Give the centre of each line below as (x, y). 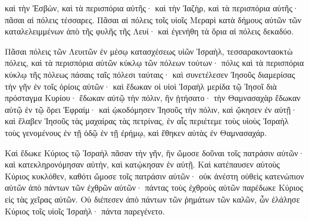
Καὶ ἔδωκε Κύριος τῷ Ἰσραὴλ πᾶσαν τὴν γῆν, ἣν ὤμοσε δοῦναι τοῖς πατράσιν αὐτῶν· (155, 152)
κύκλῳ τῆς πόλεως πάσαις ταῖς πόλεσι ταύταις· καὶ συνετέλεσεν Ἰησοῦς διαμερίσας (150, 74)
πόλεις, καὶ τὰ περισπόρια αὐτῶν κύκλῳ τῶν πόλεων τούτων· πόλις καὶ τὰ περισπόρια (154, 63)
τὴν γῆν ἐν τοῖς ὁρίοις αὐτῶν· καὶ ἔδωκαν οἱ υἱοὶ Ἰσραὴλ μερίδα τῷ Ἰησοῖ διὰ (141, 86)
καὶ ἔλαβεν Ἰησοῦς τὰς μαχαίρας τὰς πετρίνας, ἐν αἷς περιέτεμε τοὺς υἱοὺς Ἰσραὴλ (147, 121)
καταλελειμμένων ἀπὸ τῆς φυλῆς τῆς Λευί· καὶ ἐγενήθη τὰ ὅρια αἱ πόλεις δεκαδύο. (149, 31)
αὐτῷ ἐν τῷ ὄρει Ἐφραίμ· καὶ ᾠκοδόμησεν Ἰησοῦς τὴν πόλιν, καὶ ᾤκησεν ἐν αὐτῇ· (151, 109)
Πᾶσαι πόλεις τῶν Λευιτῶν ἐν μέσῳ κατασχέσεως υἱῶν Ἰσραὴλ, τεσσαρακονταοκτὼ (149, 51)
